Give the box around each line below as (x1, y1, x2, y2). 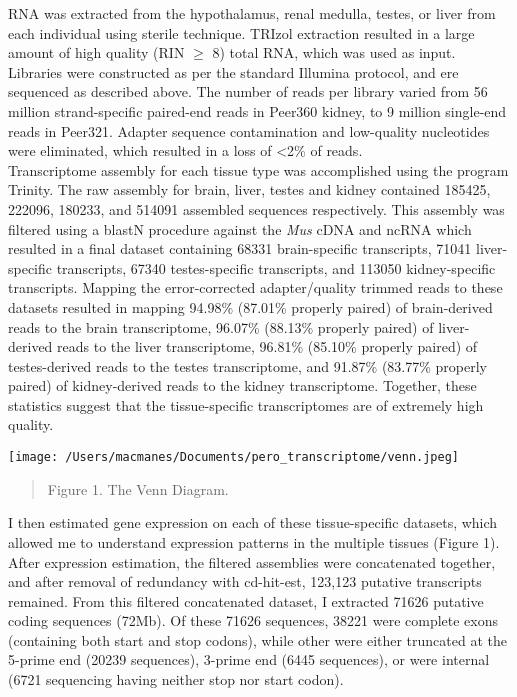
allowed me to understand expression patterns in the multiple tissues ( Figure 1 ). (8, 531, 500, 552)
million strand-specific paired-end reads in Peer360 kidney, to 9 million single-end (8, 100, 507, 121)
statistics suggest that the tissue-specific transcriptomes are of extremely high (8, 394, 484, 415)
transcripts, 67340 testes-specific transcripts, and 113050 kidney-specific (56, 257, 496, 278)
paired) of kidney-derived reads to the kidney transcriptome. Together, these (8, 375, 477, 396)
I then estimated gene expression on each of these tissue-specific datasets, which (8, 512, 498, 533)
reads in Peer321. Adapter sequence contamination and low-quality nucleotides (8, 120, 490, 141)
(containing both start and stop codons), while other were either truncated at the (8, 629, 507, 650)
